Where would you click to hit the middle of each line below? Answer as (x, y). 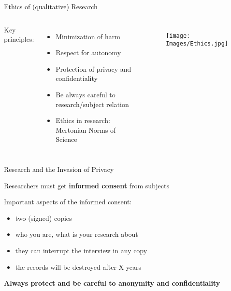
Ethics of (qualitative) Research (51, 6)
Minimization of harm (88, 36)
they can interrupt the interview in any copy (81, 250)
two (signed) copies (43, 218)
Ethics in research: (83, 120)
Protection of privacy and (94, 69)
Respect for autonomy (88, 53)
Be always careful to (86, 94)
